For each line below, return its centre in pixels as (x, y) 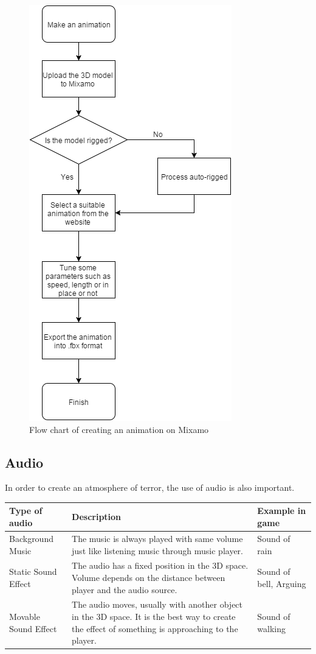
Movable (25, 616)
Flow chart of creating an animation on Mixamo (119, 429)
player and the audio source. (125, 589)
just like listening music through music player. (157, 550)
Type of (26, 511)
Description (97, 517)
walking (272, 628)
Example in (282, 511)
